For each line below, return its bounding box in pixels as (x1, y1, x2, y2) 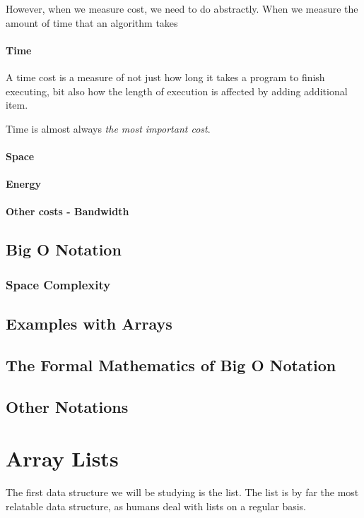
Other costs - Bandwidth (6, 204, 129, 219)
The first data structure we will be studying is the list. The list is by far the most (6, 485, 359, 500)
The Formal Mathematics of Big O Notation (6, 354, 336, 375)
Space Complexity (6, 275, 111, 293)
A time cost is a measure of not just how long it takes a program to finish (6, 69, 325, 84)
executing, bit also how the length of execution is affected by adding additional (6, 83, 348, 98)
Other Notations (6, 395, 129, 417)
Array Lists (6, 444, 119, 473)
